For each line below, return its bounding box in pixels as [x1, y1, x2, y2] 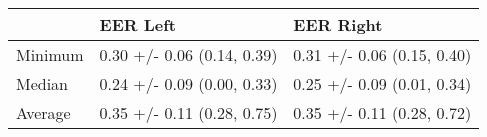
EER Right [293, 13, 383, 36]
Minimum [16, 43, 84, 66]
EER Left [99, 13, 176, 36]
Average [16, 101, 71, 124]
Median [16, 72, 69, 95]
